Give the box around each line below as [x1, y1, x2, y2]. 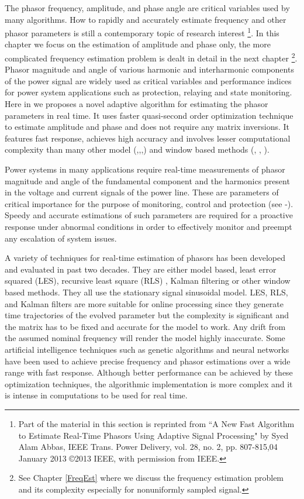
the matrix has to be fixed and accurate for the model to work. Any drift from [5, 320, 286, 332]
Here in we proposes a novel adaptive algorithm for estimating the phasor [5, 98, 268, 110]
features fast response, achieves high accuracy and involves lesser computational [5, 132, 291, 144]
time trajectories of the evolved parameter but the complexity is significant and [5, 309, 289, 321]
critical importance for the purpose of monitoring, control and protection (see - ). [5, 197, 293, 209]
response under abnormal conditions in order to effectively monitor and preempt [5, 221, 292, 232]
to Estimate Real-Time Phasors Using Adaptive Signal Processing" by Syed [18, 429, 289, 441]
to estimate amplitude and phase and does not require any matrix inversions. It [5, 121, 290, 133]
